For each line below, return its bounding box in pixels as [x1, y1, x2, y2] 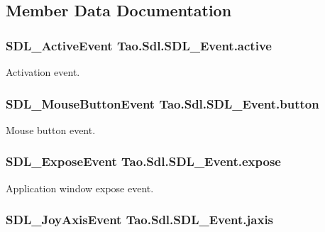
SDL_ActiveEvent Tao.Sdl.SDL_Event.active [6, 36, 272, 54]
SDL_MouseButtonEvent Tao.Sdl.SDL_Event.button [6, 94, 319, 112]
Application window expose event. [6, 180, 154, 195]
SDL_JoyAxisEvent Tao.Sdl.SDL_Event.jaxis [6, 211, 274, 228]
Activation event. [6, 65, 80, 79]
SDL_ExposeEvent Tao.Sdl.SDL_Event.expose [6, 153, 281, 170]
